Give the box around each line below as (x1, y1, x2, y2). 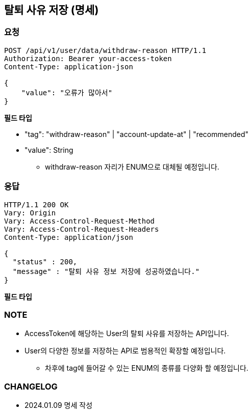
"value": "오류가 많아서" (21, 88, 113, 97)
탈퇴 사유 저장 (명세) (4, 4, 99, 16)
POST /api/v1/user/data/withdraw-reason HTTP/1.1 (4, 46, 207, 54)
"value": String (24, 145, 73, 154)
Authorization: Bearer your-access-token (4, 54, 172, 63)
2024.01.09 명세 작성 (24, 401, 93, 410)
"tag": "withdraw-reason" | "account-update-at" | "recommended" (24, 129, 249, 139)
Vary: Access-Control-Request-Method (4, 216, 155, 225)
